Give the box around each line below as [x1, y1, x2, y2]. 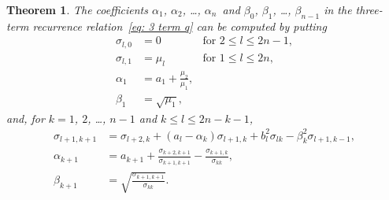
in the [324, 2, 352, 17]
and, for [6, 109, 45, 126]
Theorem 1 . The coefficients [6, 2, 148, 17]
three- [355, 2, 383, 17]
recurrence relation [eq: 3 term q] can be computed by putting [32, 17, 327, 34]
